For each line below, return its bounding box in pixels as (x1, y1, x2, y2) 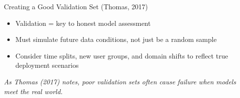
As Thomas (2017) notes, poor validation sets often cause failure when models (4, 76, 236, 86)
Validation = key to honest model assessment (15, 18, 151, 28)
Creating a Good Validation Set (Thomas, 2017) (4, 1, 148, 11)
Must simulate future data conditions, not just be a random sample (15, 34, 217, 44)
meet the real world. (4, 86, 63, 96)
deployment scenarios (15, 60, 79, 70)
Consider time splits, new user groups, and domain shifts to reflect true (15, 50, 228, 60)
